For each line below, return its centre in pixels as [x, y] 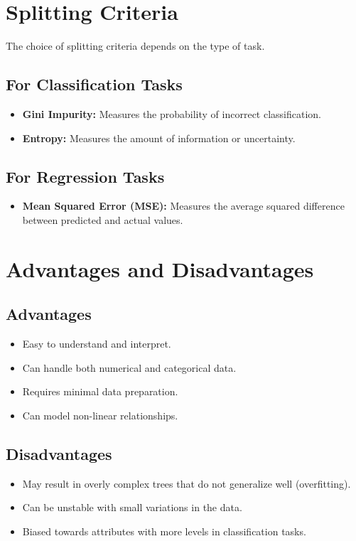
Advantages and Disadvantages [160, 268]
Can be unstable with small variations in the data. [132, 507]
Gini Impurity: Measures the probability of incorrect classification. [172, 113]
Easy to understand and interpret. [97, 344]
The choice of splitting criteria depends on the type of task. [135, 46]
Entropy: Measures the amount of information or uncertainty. [159, 138]
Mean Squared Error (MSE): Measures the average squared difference [183, 206]
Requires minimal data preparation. [100, 391]
